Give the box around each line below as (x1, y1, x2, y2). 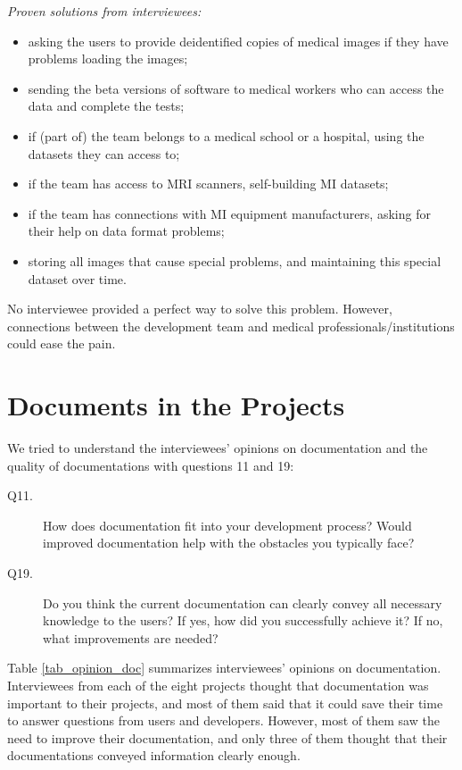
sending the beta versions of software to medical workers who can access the (28, 79, 444, 97)
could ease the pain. (7, 334, 116, 353)
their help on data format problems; (28, 222, 225, 240)
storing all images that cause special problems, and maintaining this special (28, 251, 441, 270)
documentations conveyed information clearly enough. (7, 746, 301, 765)
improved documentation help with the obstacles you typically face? (43, 533, 415, 552)
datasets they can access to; (28, 144, 180, 163)
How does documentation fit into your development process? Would (43, 515, 412, 534)
